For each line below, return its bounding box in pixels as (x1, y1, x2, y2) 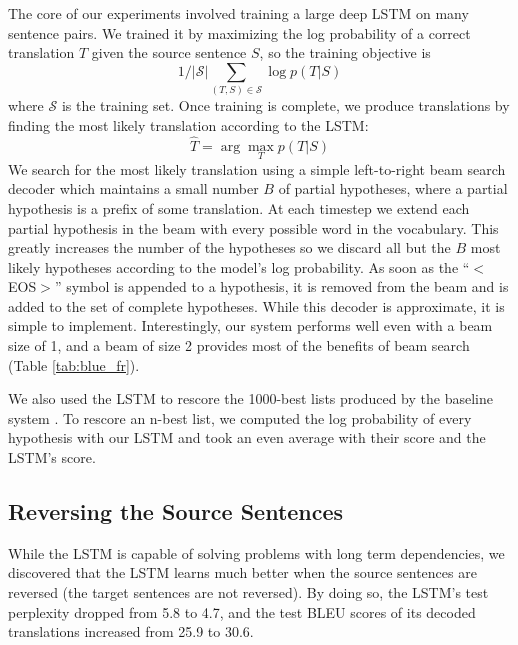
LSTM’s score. (8, 447, 96, 468)
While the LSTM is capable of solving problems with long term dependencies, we (8, 542, 505, 563)
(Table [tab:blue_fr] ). (8, 354, 140, 375)
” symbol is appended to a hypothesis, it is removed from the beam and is (54, 276, 509, 297)
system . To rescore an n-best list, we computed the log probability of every (8, 407, 472, 428)
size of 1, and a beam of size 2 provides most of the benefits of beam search (8, 335, 470, 356)
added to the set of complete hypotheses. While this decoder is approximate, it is (8, 295, 505, 316)
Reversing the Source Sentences (8, 496, 344, 527)
